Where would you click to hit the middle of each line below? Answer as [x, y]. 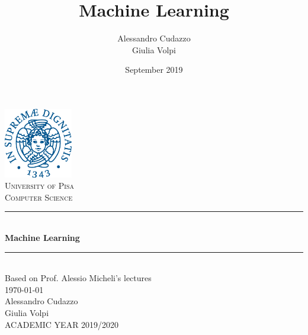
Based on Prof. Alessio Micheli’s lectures [78, 278]
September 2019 [154, 70]
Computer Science [39, 197]
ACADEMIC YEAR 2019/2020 [62, 324]
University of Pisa [40, 186]
